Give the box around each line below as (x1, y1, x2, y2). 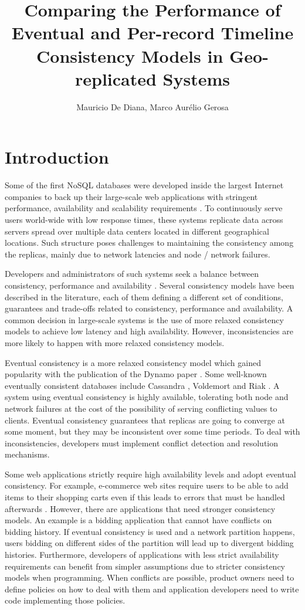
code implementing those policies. (5, 594, 126, 606)
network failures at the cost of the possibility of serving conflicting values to (5, 402, 277, 414)
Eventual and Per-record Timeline (11, 21, 294, 45)
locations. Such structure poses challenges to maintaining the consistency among (5, 236, 294, 249)
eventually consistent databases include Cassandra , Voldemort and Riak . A (5, 379, 280, 391)
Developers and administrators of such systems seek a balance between (5, 267, 259, 280)
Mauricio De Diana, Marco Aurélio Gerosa (76, 100, 229, 113)
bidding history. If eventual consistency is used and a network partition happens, (5, 525, 295, 537)
